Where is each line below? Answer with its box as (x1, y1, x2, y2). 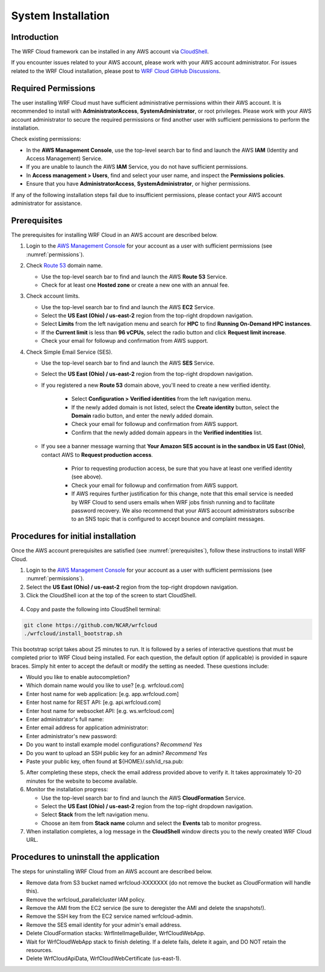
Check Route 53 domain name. (26, 262, 103, 269)
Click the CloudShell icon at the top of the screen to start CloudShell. (26, 592, 197, 599)
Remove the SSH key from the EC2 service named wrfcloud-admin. (26, 913, 193, 920)
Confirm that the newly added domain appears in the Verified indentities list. (71, 428, 263, 436)
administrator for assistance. (11, 199, 82, 207)
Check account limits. (26, 292, 80, 299)
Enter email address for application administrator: (26, 724, 149, 732)
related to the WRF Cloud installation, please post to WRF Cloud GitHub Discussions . (11, 67, 221, 75)
